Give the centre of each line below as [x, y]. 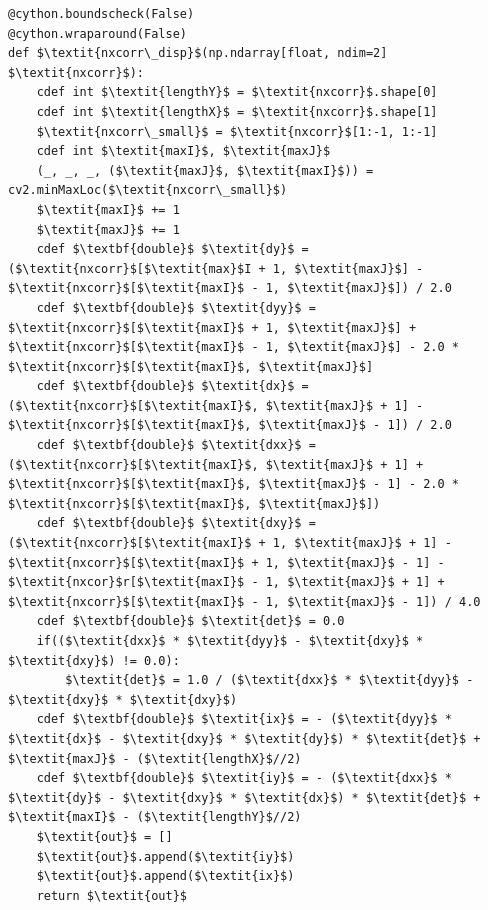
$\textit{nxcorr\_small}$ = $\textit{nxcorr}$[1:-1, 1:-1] [237, 131]
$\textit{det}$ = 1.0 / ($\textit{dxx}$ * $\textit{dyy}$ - [269, 680]
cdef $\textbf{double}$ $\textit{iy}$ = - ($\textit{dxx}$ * [244, 778]
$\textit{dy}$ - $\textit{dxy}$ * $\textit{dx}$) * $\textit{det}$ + [244, 797]
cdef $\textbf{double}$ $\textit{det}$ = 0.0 [190, 621]
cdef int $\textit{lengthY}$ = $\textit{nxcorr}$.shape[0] [237, 92]
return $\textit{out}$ [111, 895]
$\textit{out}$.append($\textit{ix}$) [165, 876]
